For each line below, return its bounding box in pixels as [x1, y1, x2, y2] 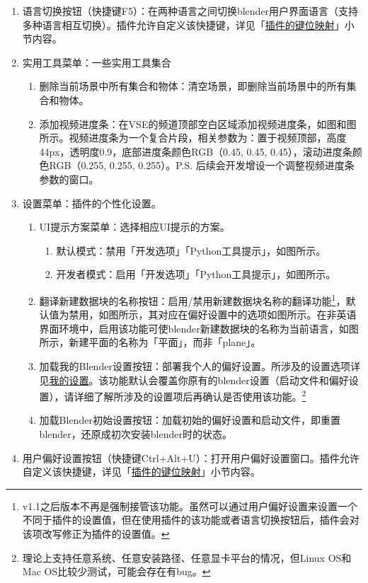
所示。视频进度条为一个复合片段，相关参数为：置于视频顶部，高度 [39, 130, 347, 145]
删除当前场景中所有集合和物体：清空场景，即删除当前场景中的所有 [39, 79, 347, 93]
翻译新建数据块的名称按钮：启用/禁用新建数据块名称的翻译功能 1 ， [39, 291, 346, 308]
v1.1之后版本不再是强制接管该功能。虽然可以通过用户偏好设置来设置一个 [22, 498, 358, 513]
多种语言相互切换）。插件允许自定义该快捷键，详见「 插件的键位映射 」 [22, 17, 345, 32]
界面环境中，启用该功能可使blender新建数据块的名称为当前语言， [39, 321, 339, 335]
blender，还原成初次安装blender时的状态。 [39, 426, 232, 441]
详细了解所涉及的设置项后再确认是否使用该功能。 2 [74, 387, 306, 403]
